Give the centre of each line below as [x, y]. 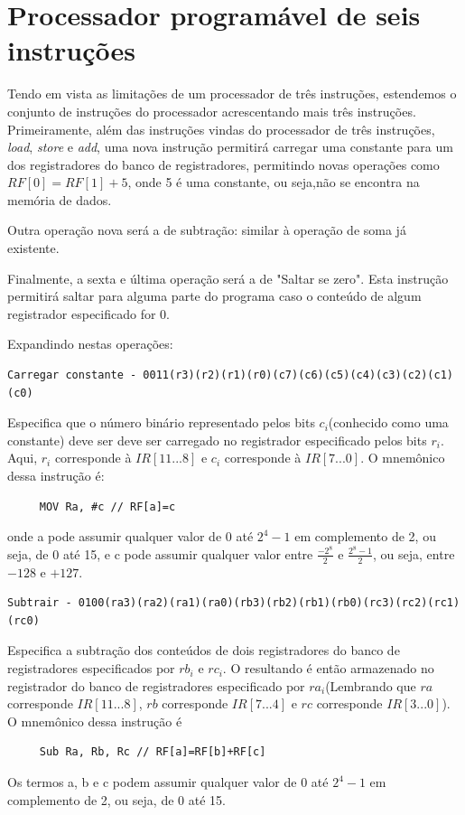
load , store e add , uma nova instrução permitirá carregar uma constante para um [230, 147]
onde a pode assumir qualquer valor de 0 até [130, 536]
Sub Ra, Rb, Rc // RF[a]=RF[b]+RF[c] [153, 752]
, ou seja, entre [414, 553]
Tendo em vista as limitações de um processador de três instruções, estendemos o [232, 94]
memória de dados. [60, 199]
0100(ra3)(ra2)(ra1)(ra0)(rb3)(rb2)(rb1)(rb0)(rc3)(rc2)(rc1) [269, 603]
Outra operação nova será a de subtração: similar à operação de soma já [207, 230]
